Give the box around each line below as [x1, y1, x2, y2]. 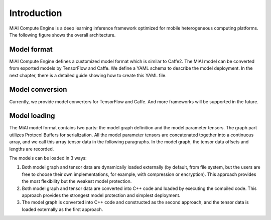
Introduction [9, 8, 62, 19]
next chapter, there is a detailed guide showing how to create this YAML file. [9, 72, 167, 78]
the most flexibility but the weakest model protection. [22, 178, 132, 184]
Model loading [9, 112, 55, 120]
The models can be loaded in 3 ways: [9, 155, 87, 161]
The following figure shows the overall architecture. [9, 32, 116, 38]
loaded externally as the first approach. [22, 206, 103, 212]
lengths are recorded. [9, 146, 54, 152]
